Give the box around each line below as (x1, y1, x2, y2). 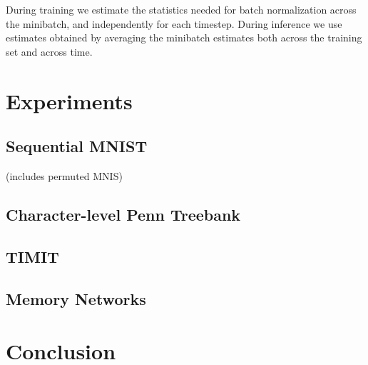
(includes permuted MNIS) (6, 168, 123, 183)
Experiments (6, 86, 133, 115)
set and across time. (6, 44, 93, 59)
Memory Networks (6, 287, 146, 309)
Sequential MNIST (6, 135, 148, 157)
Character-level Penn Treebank (6, 203, 241, 225)
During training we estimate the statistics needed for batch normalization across (6, 2, 357, 16)
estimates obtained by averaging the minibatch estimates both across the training (6, 30, 362, 45)
